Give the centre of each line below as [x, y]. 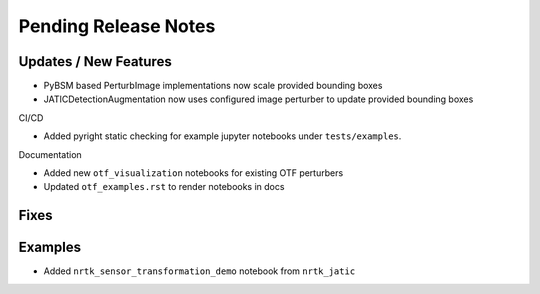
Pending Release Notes [117, 26]
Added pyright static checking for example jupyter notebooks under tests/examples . [222, 136]
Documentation [50, 154]
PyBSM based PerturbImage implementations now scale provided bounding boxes [213, 86]
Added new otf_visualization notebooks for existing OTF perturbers [193, 173]
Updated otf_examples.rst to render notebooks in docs [164, 187]
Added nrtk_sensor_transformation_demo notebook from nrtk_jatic [199, 271]
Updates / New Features [95, 61]
